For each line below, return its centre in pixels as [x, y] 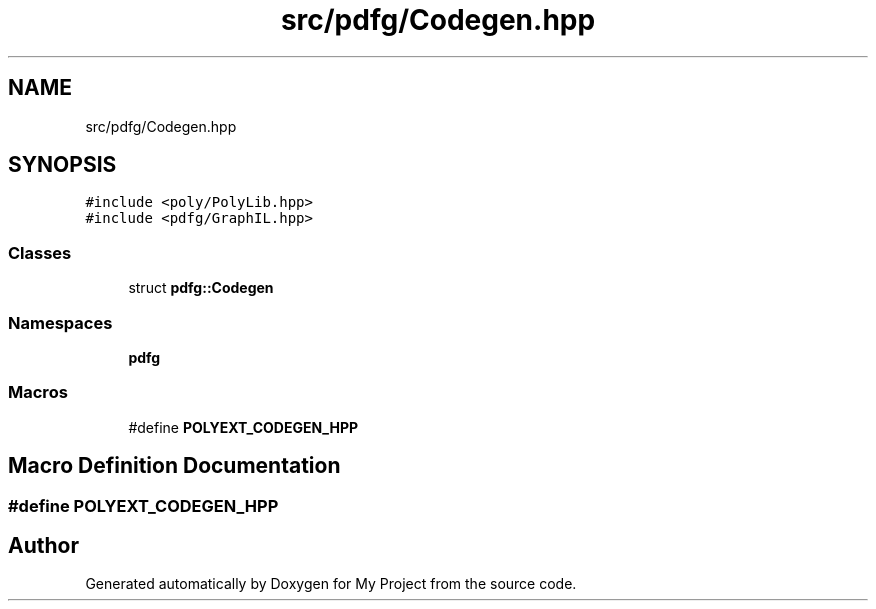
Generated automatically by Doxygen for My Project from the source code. [331, 584]
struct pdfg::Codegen [201, 288]
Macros [38, 392]
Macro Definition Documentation [174, 466]
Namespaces [60, 322]
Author [43, 545]
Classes [40, 252]
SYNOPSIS [62, 165]
